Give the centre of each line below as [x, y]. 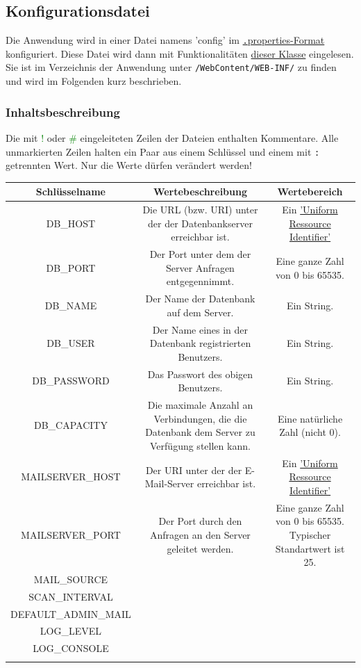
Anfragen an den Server [200, 534]
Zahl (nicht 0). [310, 432]
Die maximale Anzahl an [200, 405]
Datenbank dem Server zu [200, 432]
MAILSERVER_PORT [71, 534]
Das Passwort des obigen [200, 374]
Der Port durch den [200, 521]
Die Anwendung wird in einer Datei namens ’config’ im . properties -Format [165, 40]
